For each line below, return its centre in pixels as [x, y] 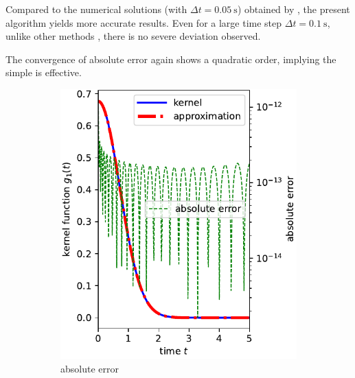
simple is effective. [44, 72]
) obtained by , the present [294, 9]
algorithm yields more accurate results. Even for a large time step [144, 22]
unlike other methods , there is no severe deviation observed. [133, 36]
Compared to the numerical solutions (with [96, 9]
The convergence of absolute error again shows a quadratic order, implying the [171, 59]
